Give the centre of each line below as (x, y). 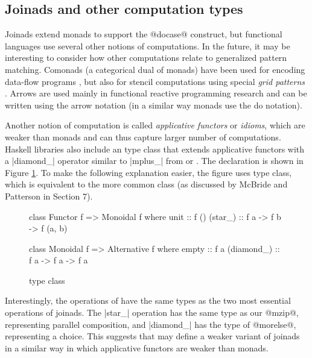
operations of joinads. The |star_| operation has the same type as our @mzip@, (152, 312)
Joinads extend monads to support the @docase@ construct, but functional (144, 34)
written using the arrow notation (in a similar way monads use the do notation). (154, 105)
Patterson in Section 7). (49, 196)
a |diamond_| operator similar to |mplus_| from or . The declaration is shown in (154, 161)
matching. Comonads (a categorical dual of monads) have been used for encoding (155, 69)
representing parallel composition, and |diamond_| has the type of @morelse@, (151, 324)
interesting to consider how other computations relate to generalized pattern (146, 58)
